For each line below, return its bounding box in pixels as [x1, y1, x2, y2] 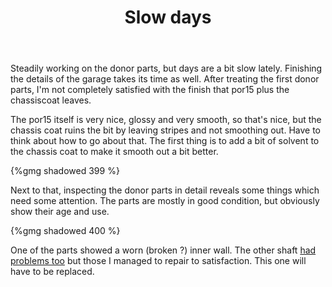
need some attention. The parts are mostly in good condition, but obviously [10, 195, 320, 207]
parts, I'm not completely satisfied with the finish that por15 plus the [10, 84, 290, 96]
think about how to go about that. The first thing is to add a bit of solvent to [10, 135, 320, 147]
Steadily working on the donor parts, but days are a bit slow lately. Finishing [10, 62, 323, 75]
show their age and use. [10, 206, 110, 218]
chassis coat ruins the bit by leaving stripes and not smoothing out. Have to [10, 124, 321, 136]
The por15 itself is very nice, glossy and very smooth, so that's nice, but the [10, 114, 322, 126]
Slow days [124, 6, 212, 29]
